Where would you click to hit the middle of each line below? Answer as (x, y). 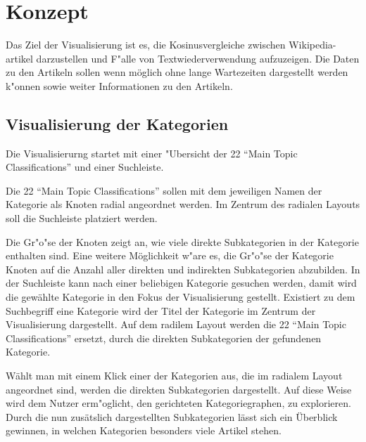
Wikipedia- (313, 45)
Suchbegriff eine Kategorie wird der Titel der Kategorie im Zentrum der (161, 310)
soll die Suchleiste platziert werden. (82, 218)
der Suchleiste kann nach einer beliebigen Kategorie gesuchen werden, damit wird (181, 283)
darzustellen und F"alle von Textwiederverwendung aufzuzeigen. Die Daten (198, 58)
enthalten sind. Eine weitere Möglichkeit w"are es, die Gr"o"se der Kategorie (170, 255)
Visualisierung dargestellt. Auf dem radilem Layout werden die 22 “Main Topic (176, 324)
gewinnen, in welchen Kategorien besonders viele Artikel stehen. (144, 430)
